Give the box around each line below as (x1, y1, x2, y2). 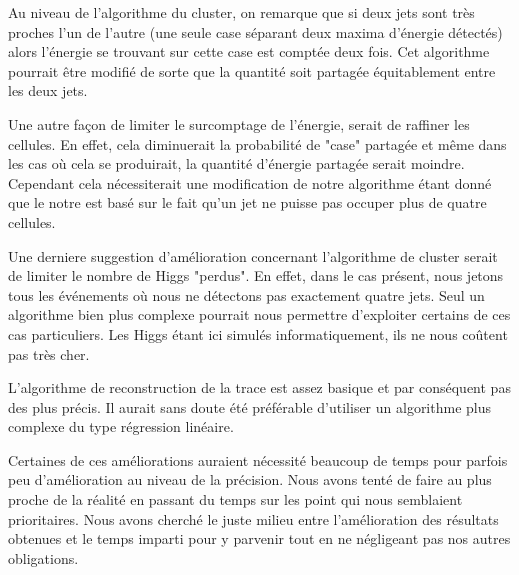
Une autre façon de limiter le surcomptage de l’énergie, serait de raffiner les (8, 113, 470, 134)
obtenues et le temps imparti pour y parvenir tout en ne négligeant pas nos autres (8, 528, 511, 549)
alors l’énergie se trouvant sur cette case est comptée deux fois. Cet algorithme (8, 41, 490, 62)
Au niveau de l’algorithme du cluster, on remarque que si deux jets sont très (8, 2, 475, 22)
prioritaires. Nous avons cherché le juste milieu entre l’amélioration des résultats (8, 508, 499, 529)
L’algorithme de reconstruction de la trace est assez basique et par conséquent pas (8, 377, 511, 398)
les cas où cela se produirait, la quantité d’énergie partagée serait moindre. (8, 153, 465, 174)
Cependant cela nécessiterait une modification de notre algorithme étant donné (8, 172, 492, 193)
